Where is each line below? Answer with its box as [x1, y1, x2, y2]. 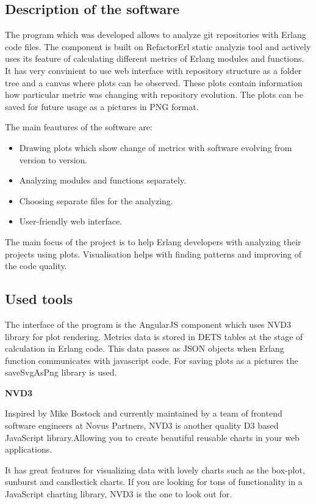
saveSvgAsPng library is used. [5, 366, 117, 379]
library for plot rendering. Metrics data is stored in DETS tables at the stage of [5, 330, 303, 343]
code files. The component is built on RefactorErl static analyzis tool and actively [5, 40, 311, 53]
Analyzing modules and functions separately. [19, 174, 187, 187]
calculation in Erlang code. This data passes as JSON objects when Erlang [5, 342, 284, 355]
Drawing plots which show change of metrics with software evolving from [19, 141, 292, 154]
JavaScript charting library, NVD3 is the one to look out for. [5, 487, 232, 500]
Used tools [5, 289, 73, 308]
